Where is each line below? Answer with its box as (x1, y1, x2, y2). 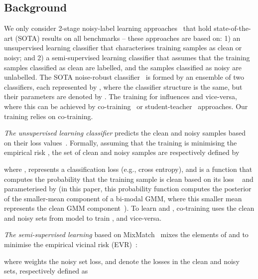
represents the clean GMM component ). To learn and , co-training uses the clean (4, 203, 255, 213)
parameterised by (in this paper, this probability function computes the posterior (4, 183, 252, 194)
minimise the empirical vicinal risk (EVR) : (4, 239, 137, 250)
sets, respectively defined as (4, 266, 88, 276)
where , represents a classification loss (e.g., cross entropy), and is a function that (4, 163, 253, 174)
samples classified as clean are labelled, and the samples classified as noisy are (4, 62, 242, 72)
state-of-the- (214, 23, 251, 33)
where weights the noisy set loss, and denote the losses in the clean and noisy (4, 256, 240, 266)
